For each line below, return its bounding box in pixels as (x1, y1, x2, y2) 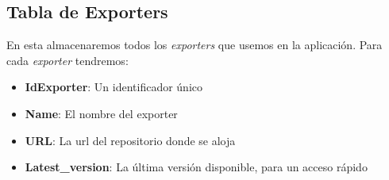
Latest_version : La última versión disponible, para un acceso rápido (25, 159, 368, 175)
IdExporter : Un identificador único (25, 79, 203, 95)
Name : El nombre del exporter (25, 105, 178, 121)
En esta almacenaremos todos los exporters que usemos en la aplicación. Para (6, 36, 383, 53)
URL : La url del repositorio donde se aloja (25, 132, 236, 148)
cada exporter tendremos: (6, 52, 129, 68)
